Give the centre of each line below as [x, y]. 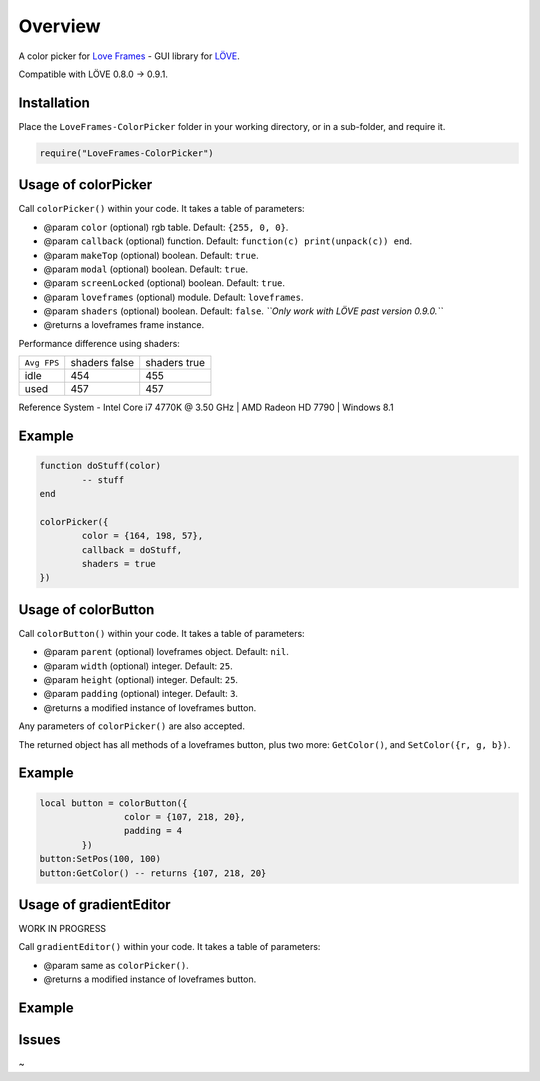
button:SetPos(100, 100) [100, 859]
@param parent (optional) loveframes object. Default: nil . [166, 652]
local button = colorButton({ [113, 803]
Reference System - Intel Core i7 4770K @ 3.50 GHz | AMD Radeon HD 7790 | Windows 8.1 [206, 407]
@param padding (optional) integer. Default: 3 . [141, 694]
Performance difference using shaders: [99, 343]
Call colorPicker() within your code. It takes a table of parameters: [161, 209]
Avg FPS [42, 362]
